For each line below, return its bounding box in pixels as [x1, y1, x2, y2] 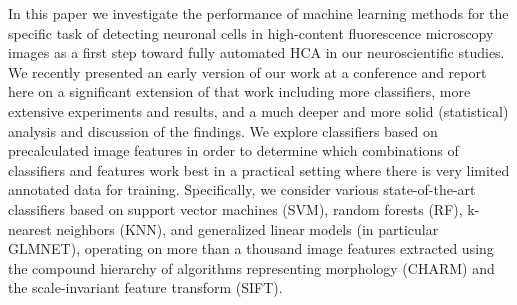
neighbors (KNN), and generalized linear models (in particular [56, 218, 439, 239]
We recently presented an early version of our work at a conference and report [8, 61, 487, 82]
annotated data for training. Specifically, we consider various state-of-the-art [8, 179, 476, 200]
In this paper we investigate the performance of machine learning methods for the [8, 3, 509, 23]
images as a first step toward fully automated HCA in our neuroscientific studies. [8, 42, 505, 63]
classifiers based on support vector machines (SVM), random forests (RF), [8, 198, 463, 219]
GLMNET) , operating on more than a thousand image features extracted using [8, 238, 494, 259]
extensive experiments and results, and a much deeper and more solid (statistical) [8, 100, 509, 121]
